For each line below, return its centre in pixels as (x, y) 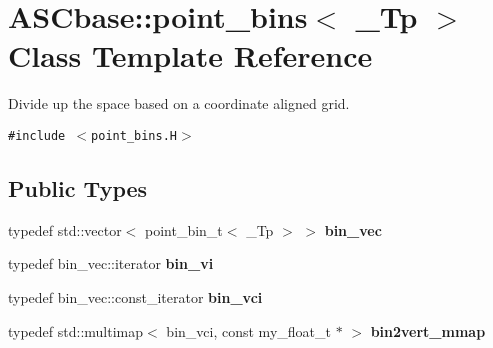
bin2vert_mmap (428, 330)
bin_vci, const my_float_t (248, 330)
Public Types (78, 187)
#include (37, 135)
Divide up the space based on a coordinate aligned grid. (179, 103)
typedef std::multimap (76, 330)
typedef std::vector (65, 229)
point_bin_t (184, 229)
